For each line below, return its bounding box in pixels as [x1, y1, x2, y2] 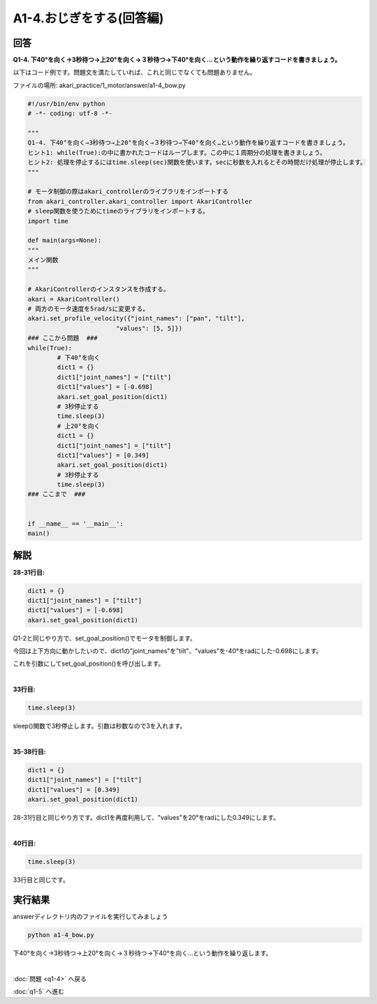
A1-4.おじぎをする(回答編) [13, 10, 164, 26]
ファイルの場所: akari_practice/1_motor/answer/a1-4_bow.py [13, 81, 186, 89]
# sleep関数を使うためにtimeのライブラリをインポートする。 [27, 207, 209, 216]
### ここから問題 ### [27, 334, 98, 342]
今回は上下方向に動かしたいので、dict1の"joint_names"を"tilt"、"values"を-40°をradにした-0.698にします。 [13, 647, 323, 655]
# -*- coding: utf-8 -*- [27, 110, 113, 118]
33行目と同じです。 [13, 876, 69, 884]
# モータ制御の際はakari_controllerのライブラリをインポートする [27, 188, 229, 195]
